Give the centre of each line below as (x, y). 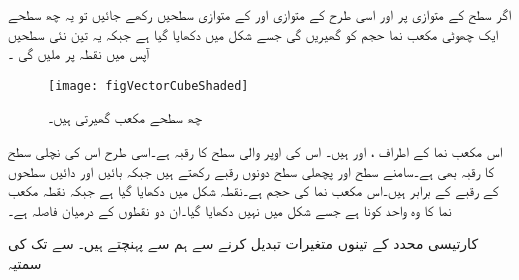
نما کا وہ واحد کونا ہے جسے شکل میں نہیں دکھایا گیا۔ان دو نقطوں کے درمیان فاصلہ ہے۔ (230, 209)
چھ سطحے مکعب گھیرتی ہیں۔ (125, 117)
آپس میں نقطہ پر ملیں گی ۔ (79, 53)
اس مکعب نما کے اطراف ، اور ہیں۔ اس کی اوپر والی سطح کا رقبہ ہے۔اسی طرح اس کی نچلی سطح (255, 151)
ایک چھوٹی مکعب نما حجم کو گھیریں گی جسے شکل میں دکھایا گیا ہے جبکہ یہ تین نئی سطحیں (253, 33)
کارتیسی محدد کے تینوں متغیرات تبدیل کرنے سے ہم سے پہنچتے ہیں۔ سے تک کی (243, 243)
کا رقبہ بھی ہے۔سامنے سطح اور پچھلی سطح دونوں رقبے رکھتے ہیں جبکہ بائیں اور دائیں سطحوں (251, 170)
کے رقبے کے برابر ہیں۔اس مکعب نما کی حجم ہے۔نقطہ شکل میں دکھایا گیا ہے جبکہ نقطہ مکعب (253, 190)
